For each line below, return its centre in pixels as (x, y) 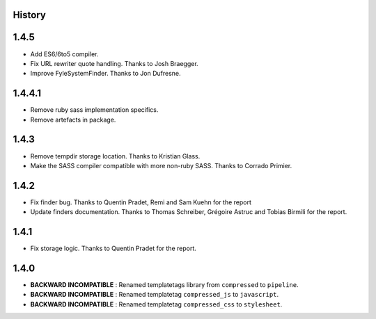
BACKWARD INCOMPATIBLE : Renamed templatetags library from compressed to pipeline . (164, 285)
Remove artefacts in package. (73, 120)
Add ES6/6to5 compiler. (64, 54)
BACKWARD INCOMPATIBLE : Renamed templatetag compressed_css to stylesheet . (156, 304)
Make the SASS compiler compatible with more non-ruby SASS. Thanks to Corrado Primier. (161, 165)
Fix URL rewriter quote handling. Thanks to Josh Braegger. (114, 63)
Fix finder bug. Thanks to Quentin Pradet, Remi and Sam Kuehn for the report (141, 202)
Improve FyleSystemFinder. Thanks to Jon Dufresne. (105, 74)
